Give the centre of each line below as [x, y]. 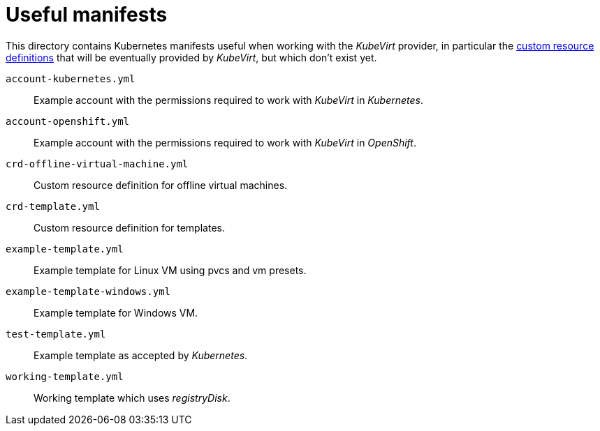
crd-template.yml [53, 206]
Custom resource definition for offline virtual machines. [161, 185]
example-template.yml [65, 249]
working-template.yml [65, 376]
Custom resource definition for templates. [129, 227]
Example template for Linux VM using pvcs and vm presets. [170, 270]
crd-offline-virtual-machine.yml [97, 164]
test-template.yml [56, 334]
